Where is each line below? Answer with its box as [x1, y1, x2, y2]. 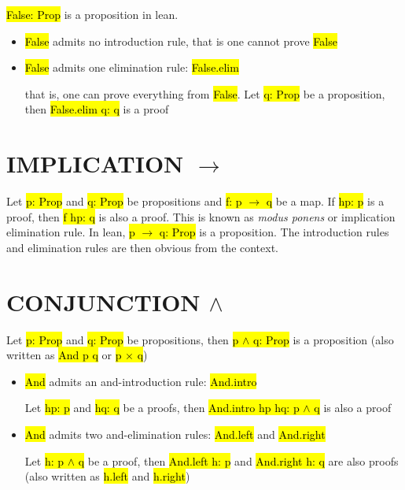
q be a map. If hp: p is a [266, 193, 385, 210]
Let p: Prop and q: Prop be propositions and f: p [6, 193, 242, 210]
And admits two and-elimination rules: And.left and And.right [24, 425, 326, 442]
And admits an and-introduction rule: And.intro [24, 373, 257, 389]
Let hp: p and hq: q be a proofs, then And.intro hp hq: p [24, 399, 300, 416]
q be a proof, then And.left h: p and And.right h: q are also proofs [78, 452, 399, 469]
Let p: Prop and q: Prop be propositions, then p [6, 331, 239, 347]
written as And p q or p [6, 347, 122, 363]
